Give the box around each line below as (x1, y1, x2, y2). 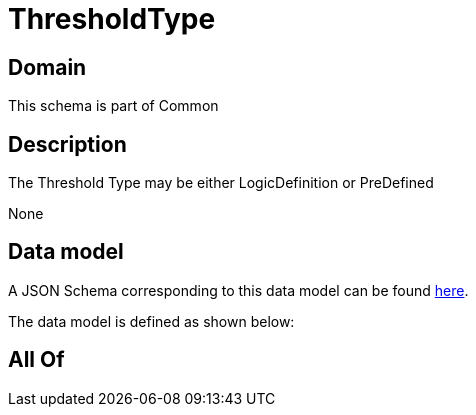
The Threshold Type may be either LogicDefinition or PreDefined (8, 174, 434, 192)
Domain (8, 54, 87, 80)
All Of (8, 347, 65, 373)
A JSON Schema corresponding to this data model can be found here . (8, 281, 469, 299)
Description (8, 131, 127, 157)
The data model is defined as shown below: (8, 312, 295, 330)
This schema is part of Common (8, 97, 219, 115)
